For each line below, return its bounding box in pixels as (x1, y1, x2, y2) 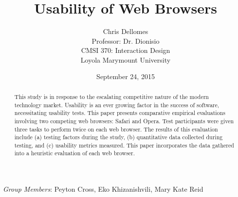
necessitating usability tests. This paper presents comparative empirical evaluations (14, 109, 225, 117)
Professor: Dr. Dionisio (92, 35, 160, 46)
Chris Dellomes (103, 26, 148, 36)
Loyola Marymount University (80, 54, 171, 65)
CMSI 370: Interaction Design (81, 45, 170, 55)
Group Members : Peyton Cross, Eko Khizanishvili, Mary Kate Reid (3, 184, 203, 194)
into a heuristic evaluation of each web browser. (14, 149, 135, 157)
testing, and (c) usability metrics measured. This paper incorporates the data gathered (14, 141, 234, 149)
